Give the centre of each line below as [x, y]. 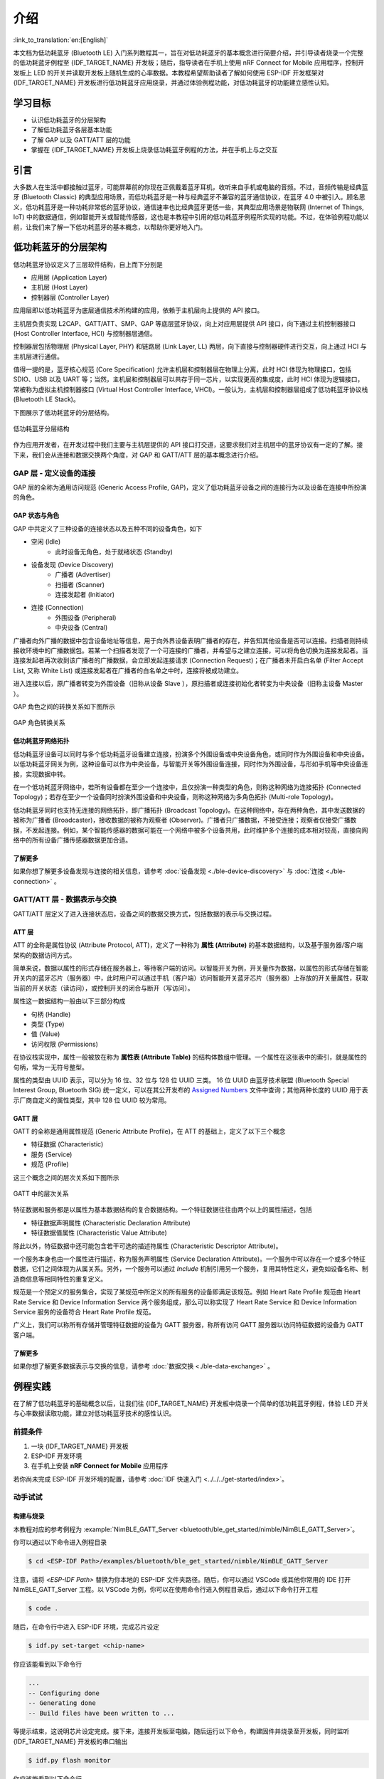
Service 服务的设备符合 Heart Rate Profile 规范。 [84, 1311]
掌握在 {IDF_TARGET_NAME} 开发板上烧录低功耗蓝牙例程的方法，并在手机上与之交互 [154, 150]
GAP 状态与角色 [36, 515]
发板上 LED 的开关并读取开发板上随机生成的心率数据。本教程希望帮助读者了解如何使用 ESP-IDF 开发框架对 [169, 73]
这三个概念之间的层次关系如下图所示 [66, 1177]
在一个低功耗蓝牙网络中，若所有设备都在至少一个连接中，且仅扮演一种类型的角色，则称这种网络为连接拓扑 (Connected [187, 787]
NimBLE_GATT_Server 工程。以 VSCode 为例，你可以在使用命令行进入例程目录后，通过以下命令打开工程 [166, 1590]
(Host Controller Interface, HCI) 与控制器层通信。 [85, 333]
